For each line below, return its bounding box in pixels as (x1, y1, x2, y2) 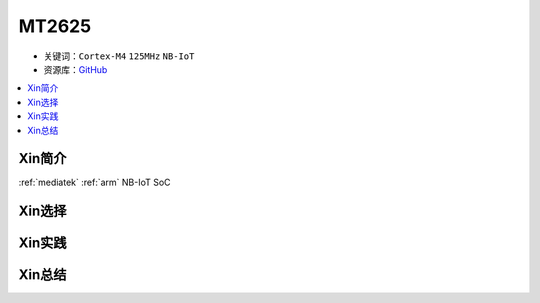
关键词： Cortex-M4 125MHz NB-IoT (43, 50, 195, 62)
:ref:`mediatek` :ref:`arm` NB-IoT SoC (18, 176, 171, 189)
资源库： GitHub (43, 63, 108, 75)
